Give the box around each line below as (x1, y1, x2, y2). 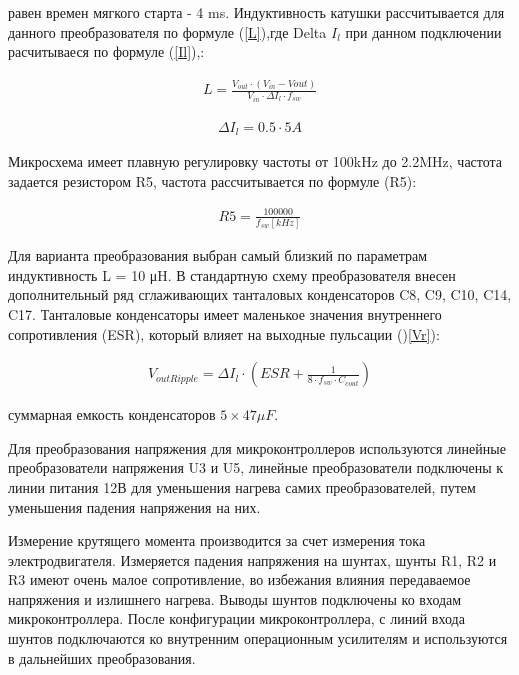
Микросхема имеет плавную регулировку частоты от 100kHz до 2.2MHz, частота (8, 151, 503, 172)
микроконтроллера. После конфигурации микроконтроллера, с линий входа (8, 608, 465, 629)
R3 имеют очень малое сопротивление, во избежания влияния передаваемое (8, 569, 471, 590)
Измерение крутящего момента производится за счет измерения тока (8, 530, 426, 551)
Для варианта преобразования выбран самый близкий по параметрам (8, 245, 428, 266)
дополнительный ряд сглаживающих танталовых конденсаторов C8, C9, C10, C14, (8, 284, 512, 305)
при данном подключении (345, 21, 502, 42)
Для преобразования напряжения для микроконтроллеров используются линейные (8, 437, 506, 458)
